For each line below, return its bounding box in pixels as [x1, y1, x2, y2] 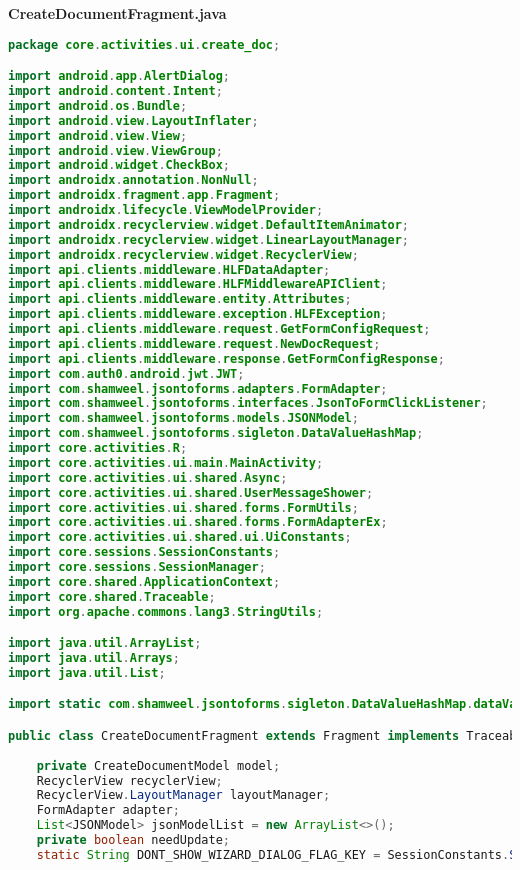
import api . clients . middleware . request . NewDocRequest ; [8, 336, 381, 351]
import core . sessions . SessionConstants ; [8, 545, 281, 560]
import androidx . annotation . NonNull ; [8, 173, 259, 188]
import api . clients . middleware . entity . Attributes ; [8, 292, 352, 307]
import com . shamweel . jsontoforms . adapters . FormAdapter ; [8, 381, 388, 396]
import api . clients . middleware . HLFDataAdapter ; [8, 262, 331, 277]
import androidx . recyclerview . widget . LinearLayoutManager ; [8, 232, 409, 247]
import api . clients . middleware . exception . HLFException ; [8, 307, 388, 322]
